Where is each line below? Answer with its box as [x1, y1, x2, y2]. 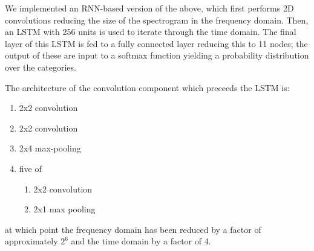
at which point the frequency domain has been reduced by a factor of [5, 223, 261, 235]
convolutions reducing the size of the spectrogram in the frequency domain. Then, [5, 13, 309, 26]
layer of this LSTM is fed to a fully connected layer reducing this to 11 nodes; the [5, 37, 308, 49]
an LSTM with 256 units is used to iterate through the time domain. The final [5, 25, 296, 38]
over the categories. [5, 60, 76, 73]
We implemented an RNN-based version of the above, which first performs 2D [5, 2, 294, 14]
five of [19, 162, 42, 174]
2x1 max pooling [33, 203, 96, 215]
